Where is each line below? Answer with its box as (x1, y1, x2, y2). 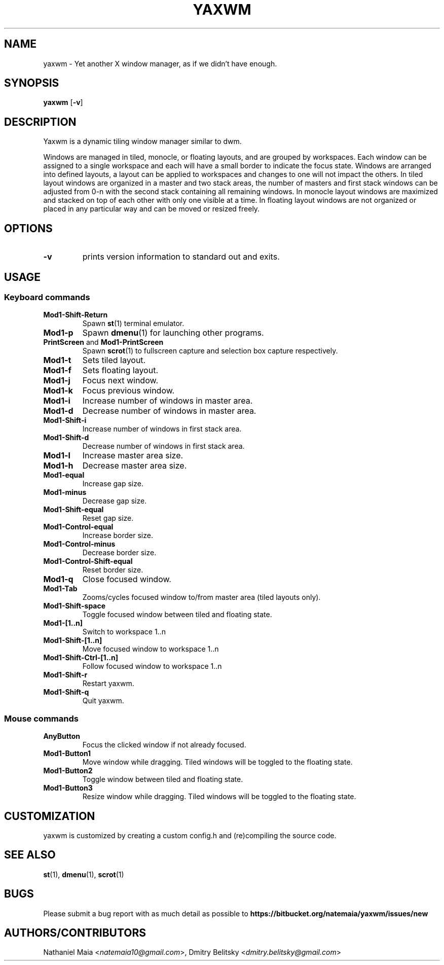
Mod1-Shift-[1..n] (43, 636, 102, 645)
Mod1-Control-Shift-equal (43, 557, 133, 566)
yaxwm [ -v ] (43, 98, 83, 107)
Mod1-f (43, 365, 71, 376)
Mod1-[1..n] (43, 619, 83, 628)
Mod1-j (43, 375, 70, 386)
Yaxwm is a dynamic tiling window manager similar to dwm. (43, 137, 242, 146)
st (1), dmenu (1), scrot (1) (43, 870, 124, 879)
